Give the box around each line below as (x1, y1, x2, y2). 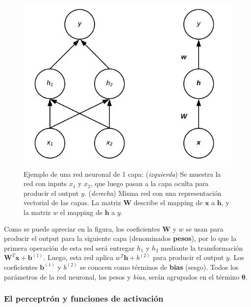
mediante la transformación (160, 242, 243, 253)
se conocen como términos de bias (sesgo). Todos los (80, 261, 239, 272)
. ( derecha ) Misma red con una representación (84, 188, 222, 198)
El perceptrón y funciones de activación (4, 292, 164, 305)
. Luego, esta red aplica (43, 252, 114, 262)
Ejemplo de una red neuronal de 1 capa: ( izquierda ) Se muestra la (24, 168, 221, 179)
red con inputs (24, 178, 67, 189)
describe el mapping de (133, 197, 203, 208)
